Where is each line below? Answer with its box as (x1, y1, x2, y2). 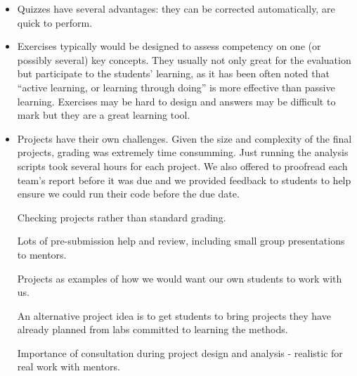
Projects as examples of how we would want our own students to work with (17, 271, 342, 285)
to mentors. (17, 247, 67, 261)
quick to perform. (17, 15, 93, 30)
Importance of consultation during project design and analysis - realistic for (17, 345, 343, 360)
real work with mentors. (17, 359, 120, 374)
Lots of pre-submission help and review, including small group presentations (17, 233, 345, 248)
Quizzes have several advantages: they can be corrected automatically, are (17, 1, 335, 15)
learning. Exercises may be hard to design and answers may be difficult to (17, 93, 336, 108)
